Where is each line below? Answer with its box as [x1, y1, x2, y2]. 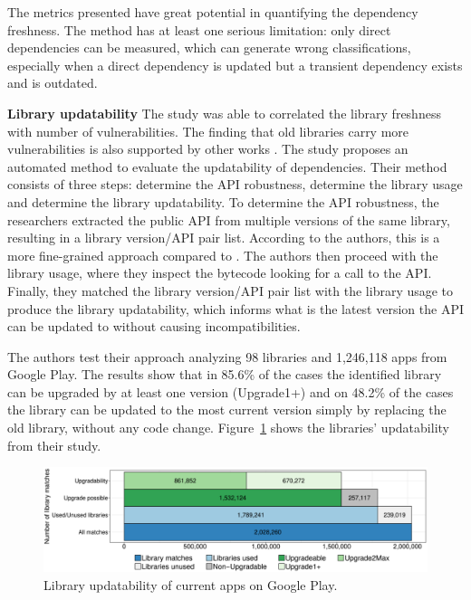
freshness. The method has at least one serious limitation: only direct [7, 20, 391, 39]
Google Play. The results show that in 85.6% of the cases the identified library [7, 365, 442, 384]
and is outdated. [7, 73, 98, 92]
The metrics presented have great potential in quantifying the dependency [7, 3, 418, 21]
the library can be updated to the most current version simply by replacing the [7, 400, 447, 419]
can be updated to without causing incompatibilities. [7, 317, 301, 336]
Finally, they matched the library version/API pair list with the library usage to [7, 281, 454, 300]
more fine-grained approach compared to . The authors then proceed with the [7, 245, 438, 264]
